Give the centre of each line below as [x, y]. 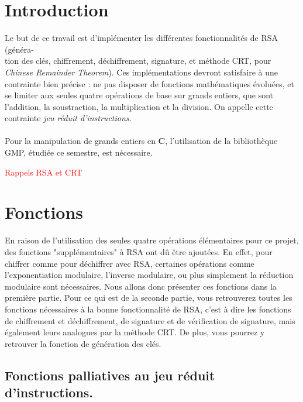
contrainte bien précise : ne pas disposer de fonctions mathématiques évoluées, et [149, 83]
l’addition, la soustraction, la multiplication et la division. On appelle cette [139, 106]
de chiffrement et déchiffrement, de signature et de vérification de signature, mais [150, 320]
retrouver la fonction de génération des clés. [83, 343]
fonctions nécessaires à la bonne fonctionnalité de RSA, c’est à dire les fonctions [148, 309]
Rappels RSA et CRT [44, 172]
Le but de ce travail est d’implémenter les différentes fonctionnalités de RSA [142, 38]
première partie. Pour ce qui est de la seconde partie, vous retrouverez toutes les [149, 298]
